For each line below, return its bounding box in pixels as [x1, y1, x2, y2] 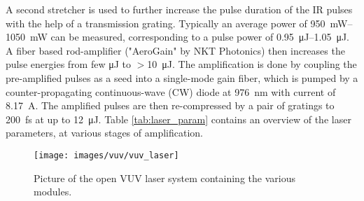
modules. [34, 184, 72, 199]
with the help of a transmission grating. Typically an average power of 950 [6, 15, 325, 30]
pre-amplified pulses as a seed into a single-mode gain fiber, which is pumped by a [6, 70, 358, 85]
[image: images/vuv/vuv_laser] [34, 150, 179, 160]
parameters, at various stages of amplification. [6, 125, 203, 140]
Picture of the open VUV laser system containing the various [34, 170, 295, 185]
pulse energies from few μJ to [6, 57, 132, 71]
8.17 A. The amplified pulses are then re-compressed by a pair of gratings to [6, 98, 335, 113]
